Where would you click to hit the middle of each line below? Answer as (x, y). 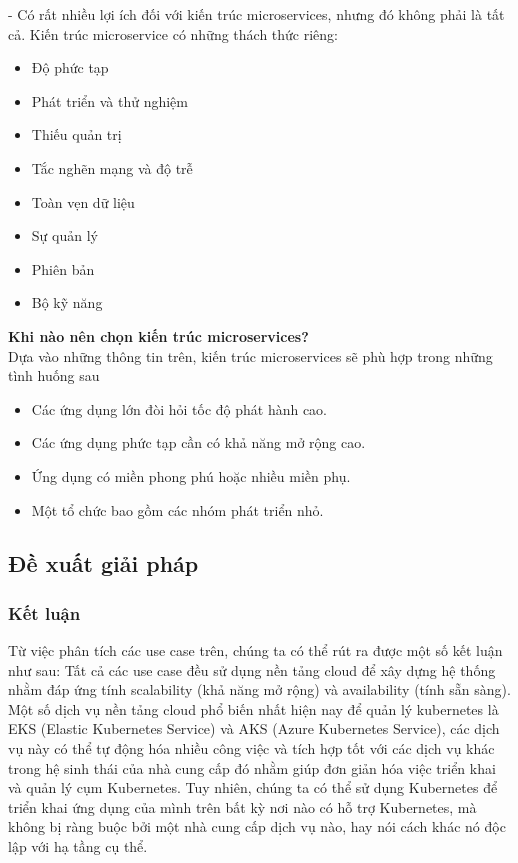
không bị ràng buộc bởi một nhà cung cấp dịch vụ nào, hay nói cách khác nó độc (257, 826)
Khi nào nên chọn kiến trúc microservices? (158, 335)
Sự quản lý (64, 235)
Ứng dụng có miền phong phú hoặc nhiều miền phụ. (191, 475)
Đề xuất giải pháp (103, 563)
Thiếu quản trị (76, 134)
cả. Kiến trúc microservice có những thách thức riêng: (173, 33)
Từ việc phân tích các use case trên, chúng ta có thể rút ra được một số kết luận (255, 650)
